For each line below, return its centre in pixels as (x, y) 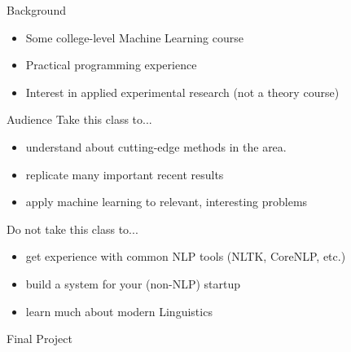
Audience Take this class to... (79, 119)
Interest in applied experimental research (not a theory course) (182, 92)
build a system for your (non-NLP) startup (133, 283)
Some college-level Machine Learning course (134, 37)
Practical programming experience (111, 65)
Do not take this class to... (72, 229)
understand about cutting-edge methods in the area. (156, 146)
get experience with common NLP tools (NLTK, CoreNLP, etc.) (186, 256)
